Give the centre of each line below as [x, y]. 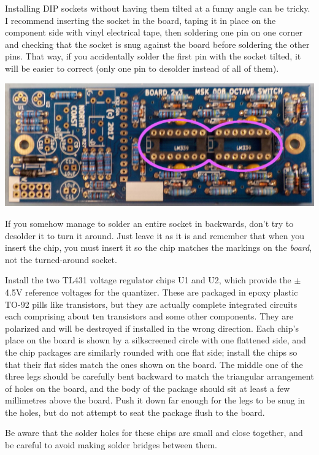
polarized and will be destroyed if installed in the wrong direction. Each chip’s [152, 328]
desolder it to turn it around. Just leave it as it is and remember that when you [155, 235]
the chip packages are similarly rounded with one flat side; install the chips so [151, 352]
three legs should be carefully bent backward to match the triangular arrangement [159, 376]
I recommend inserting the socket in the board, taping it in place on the [140, 20]
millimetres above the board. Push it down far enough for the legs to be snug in [155, 400]
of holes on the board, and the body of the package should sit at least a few [148, 388]
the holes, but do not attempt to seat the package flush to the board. [135, 412]
